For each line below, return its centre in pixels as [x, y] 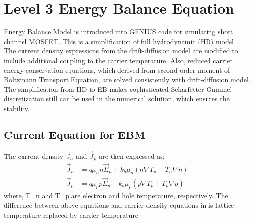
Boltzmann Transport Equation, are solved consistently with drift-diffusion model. [127, 79]
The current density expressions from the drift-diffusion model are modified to [121, 51]
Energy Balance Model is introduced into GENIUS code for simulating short [119, 32]
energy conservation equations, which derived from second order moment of [117, 70]
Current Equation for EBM [75, 134]
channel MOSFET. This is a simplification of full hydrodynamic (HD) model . [121, 41]
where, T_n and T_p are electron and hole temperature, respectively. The [116, 195]
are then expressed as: [132, 156]
